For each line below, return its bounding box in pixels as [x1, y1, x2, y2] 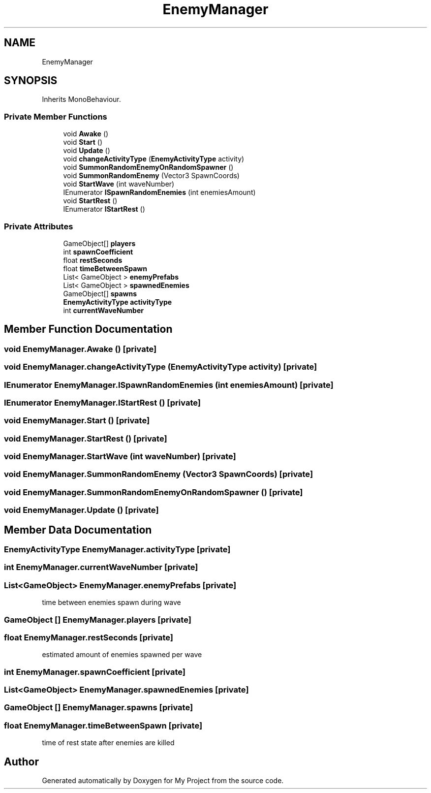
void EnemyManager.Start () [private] [4, 415, 150, 426]
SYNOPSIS [4, 74, 58, 87]
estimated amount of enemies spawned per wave [42, 650, 202, 659]
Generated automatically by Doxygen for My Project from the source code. [42, 776, 284, 785]
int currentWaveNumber [63, 306, 144, 315]
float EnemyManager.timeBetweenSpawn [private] [4, 720, 203, 730]
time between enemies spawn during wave [42, 598, 181, 607]
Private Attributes [4, 221, 73, 231]
